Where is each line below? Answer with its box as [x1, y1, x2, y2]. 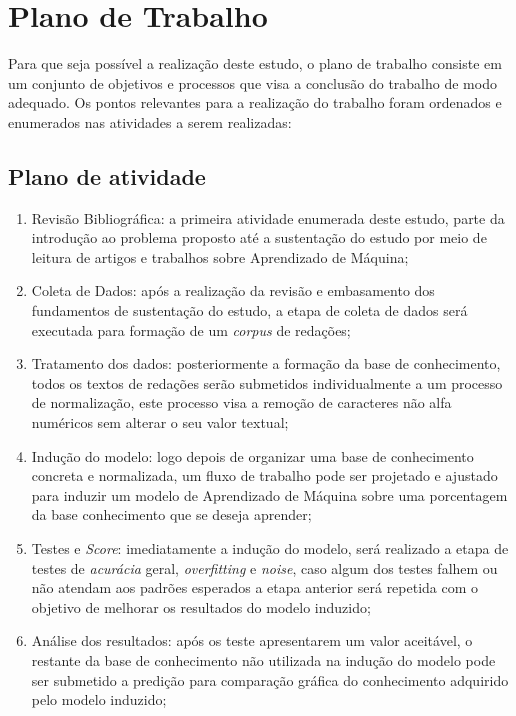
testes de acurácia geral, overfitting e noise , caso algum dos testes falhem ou [31, 557, 498, 578]
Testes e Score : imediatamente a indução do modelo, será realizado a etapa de [31, 538, 509, 559]
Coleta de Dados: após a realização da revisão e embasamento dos [31, 280, 435, 301]
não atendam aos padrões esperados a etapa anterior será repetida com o [31, 577, 479, 598]
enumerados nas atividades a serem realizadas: [8, 111, 292, 132]
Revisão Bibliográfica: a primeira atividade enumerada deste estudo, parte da [31, 207, 505, 228]
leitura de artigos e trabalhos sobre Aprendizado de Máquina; [31, 246, 409, 267]
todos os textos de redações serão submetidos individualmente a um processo [31, 372, 503, 393]
